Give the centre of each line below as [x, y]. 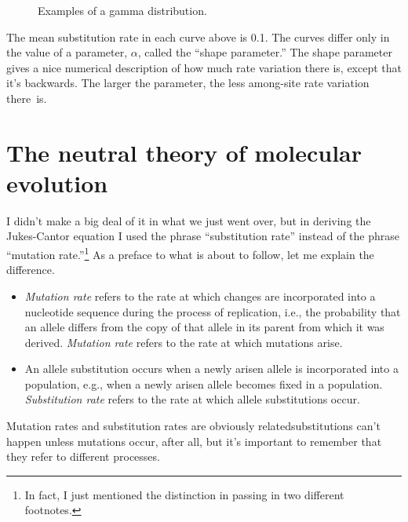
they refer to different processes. [83, 456]
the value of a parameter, [67, 52]
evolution [57, 183]
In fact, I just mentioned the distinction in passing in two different [184, 494]
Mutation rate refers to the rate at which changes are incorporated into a [200, 296]
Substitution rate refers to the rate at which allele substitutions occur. [192, 399]
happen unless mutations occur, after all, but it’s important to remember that [194, 441]
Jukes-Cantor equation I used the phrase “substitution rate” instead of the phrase [203, 236]
